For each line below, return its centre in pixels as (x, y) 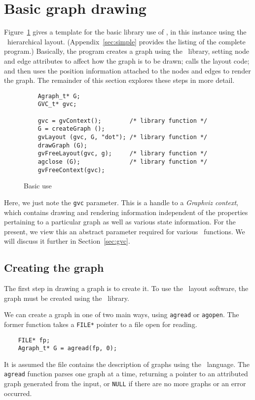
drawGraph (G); (62, 145)
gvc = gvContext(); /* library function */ (123, 121)
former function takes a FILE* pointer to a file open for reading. (101, 324)
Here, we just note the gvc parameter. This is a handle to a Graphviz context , (121, 202)
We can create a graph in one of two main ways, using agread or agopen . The (122, 314)
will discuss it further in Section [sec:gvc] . (67, 241)
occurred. (18, 393)
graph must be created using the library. (67, 298)
